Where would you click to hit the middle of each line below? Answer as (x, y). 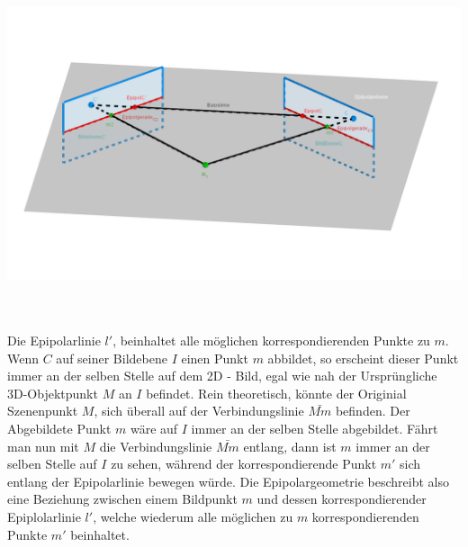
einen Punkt (215, 358)
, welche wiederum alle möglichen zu (193, 516)
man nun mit (43, 446)
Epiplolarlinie (44, 516)
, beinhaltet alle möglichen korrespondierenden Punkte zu (271, 340)
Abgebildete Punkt (59, 428)
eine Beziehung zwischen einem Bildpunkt (122, 499)
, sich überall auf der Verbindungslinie (199, 411)
